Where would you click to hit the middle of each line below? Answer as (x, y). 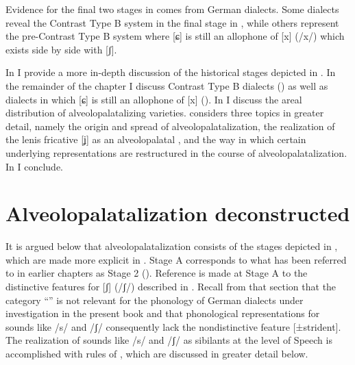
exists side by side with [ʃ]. (61, 49)
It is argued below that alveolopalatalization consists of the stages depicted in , (172, 246)
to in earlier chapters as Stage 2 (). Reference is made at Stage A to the (157, 273)
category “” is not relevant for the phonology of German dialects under (155, 300)
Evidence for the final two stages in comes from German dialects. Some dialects (172, 9)
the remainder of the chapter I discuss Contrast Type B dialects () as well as (167, 85)
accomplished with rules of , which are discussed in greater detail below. (157, 353)
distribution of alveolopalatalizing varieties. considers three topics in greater (165, 113)
